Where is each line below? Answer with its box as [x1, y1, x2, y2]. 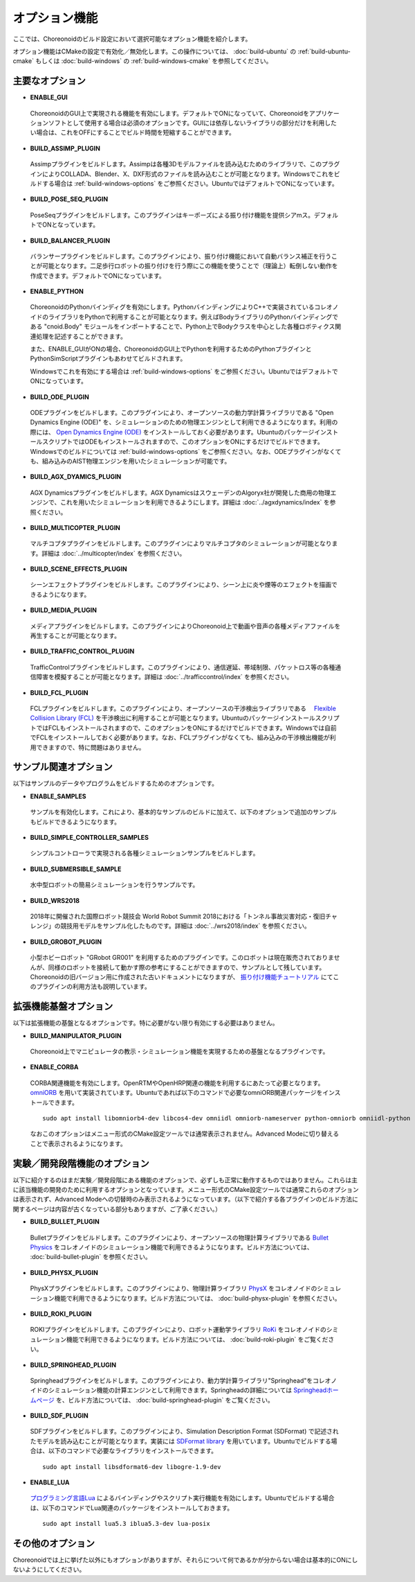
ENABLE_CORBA [30, 1063, 79, 1071]
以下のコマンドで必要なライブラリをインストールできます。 [48, 1447, 218, 1455]
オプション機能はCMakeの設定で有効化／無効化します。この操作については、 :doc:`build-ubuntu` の [12, 47, 297, 55]
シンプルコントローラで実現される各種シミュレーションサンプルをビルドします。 [30, 849, 259, 857]
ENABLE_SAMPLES [30, 792, 86, 800]
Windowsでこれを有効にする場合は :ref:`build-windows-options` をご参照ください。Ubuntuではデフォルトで [30, 367, 338, 376]
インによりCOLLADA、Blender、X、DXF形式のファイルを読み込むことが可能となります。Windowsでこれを [30, 170, 335, 178]
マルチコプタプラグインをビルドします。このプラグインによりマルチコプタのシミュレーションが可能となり [30, 539, 332, 547]
